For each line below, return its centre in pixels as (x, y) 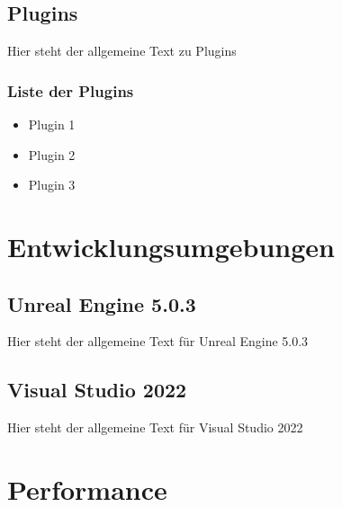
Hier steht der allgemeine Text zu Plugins (122, 51)
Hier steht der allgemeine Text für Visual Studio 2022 (155, 427)
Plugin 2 (52, 154)
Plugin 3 (52, 185)
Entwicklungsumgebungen (171, 246)
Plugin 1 (52, 125)
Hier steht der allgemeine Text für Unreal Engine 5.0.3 (158, 341)
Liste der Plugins (71, 90)
